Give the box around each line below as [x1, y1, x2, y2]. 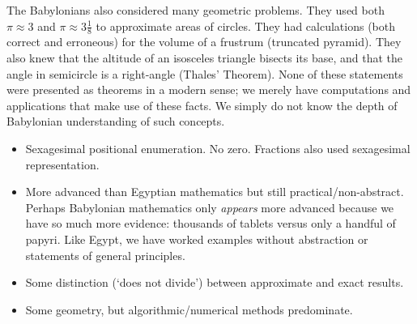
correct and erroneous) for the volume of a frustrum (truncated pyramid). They [6, 33, 402, 50]
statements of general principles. [25, 246, 185, 263]
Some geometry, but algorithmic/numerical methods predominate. [25, 301, 353, 318]
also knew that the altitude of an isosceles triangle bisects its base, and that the [6, 49, 403, 66]
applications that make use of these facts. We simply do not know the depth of [6, 96, 398, 113]
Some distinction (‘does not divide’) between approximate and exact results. [25, 274, 404, 291]
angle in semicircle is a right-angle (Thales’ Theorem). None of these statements [6, 65, 403, 82]
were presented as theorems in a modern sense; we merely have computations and [6, 81, 411, 98]
